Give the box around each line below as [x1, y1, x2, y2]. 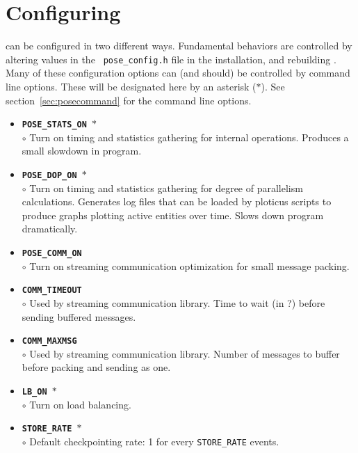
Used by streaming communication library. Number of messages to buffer [29, 346, 340, 360]
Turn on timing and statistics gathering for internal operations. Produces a [29, 129, 349, 144]
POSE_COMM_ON [22, 248, 82, 259]
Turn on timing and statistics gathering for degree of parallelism [29, 180, 303, 195]
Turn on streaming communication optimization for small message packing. [29, 258, 350, 273]
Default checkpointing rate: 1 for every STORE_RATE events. [29, 434, 279, 448]
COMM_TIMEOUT [22, 285, 82, 296]
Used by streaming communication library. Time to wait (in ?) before [29, 295, 325, 310]
